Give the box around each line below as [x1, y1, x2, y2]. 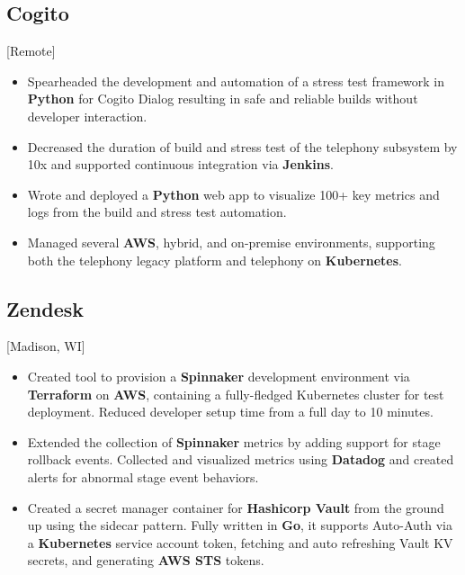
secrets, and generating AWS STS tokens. [27, 551, 264, 570]
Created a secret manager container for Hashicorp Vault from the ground [27, 498, 444, 517]
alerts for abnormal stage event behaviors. [27, 467, 259, 486]
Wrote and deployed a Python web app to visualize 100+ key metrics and [27, 184, 440, 203]
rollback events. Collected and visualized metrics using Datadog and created [27, 450, 454, 469]
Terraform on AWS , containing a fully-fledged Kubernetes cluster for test [27, 384, 444, 403]
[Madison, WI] [6, 337, 85, 355]
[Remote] [6, 41, 56, 60]
